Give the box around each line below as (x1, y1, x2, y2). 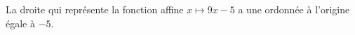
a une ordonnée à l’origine (238, 2, 350, 16)
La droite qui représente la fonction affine (6, 2, 184, 16)
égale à (6, 15, 35, 30)
